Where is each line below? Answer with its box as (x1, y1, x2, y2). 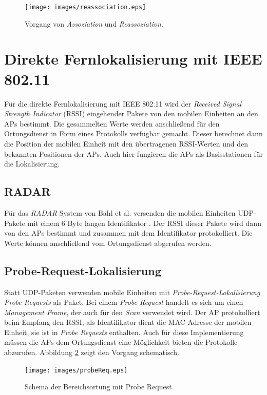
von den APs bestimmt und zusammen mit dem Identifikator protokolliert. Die (4, 227, 253, 238)
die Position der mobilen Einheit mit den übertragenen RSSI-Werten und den (4, 138, 248, 149)
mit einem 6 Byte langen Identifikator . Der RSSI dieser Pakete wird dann (27, 217, 261, 228)
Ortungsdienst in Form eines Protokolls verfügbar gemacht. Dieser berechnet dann (4, 128, 263, 139)
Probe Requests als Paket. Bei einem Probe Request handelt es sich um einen (4, 297, 243, 307)
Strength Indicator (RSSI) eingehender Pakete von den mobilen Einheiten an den (4, 108, 258, 119)
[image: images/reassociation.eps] (25, 4, 146, 11)
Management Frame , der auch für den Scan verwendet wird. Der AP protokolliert (4, 306, 260, 317)
